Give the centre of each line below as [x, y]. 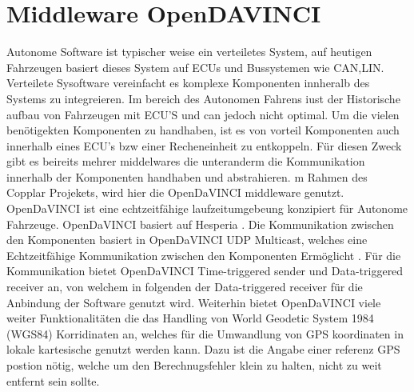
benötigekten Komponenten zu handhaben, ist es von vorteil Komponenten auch [203, 130]
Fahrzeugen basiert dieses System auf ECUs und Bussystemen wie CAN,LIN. [195, 67]
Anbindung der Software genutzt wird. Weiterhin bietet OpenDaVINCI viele [194, 302]
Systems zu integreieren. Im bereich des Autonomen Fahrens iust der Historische [203, 98]
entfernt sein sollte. [53, 380]
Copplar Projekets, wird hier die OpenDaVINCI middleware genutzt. [175, 192]
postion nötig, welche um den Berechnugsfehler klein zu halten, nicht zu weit [194, 365]
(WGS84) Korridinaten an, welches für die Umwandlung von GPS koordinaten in [205, 333]
